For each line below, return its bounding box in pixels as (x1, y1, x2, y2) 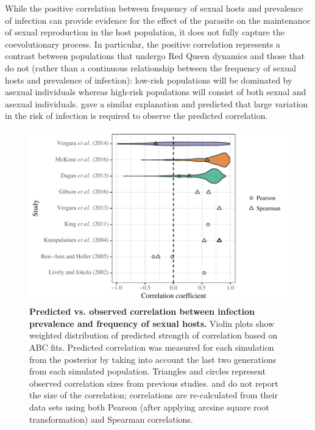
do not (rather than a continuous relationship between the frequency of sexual (5, 61, 296, 74)
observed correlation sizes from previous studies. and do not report (29, 376, 278, 389)
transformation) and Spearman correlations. (29, 412, 193, 425)
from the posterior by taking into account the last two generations (29, 353, 277, 365)
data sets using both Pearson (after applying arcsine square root (29, 400, 269, 413)
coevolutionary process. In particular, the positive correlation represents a (5, 37, 280, 50)
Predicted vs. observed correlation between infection (29, 305, 255, 318)
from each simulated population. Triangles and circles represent (29, 365, 266, 378)
